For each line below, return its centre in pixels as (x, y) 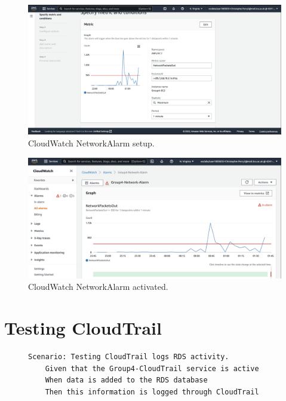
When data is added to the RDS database (126, 380)
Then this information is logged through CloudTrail (152, 392)
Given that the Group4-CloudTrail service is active (152, 368)
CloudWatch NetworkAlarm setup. (91, 143)
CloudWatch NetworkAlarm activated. (98, 287)
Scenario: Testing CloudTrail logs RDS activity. (129, 356)
